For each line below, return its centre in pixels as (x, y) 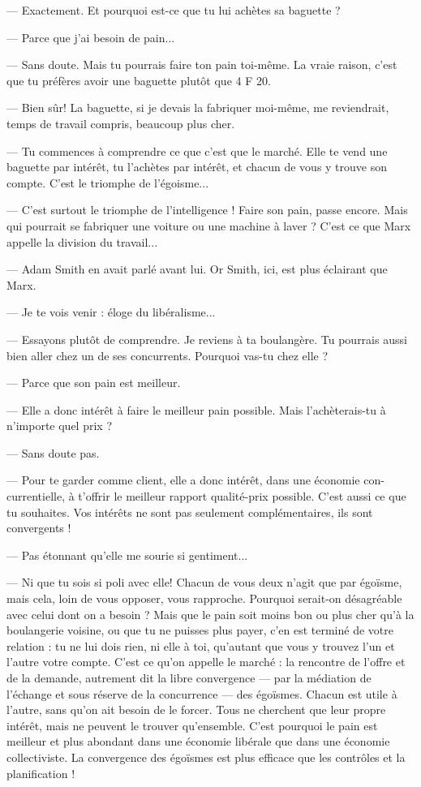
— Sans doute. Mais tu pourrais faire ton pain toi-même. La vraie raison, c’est (202, 65)
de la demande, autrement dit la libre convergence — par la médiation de (189, 677)
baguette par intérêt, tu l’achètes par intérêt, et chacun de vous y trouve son (197, 167)
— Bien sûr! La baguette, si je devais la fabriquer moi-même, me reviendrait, (198, 108)
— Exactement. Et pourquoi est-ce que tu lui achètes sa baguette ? (174, 10)
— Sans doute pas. (53, 452)
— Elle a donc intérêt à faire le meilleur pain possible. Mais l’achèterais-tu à (196, 409)
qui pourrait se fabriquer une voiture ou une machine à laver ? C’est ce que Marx (209, 225)
